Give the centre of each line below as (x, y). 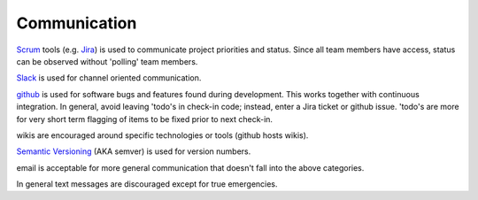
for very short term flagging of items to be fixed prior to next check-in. (145, 119)
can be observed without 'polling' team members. (107, 61)
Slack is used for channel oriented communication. (109, 78)
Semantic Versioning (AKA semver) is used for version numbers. (134, 151)
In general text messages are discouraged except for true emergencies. (147, 184)
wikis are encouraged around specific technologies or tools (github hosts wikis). (162, 135)
